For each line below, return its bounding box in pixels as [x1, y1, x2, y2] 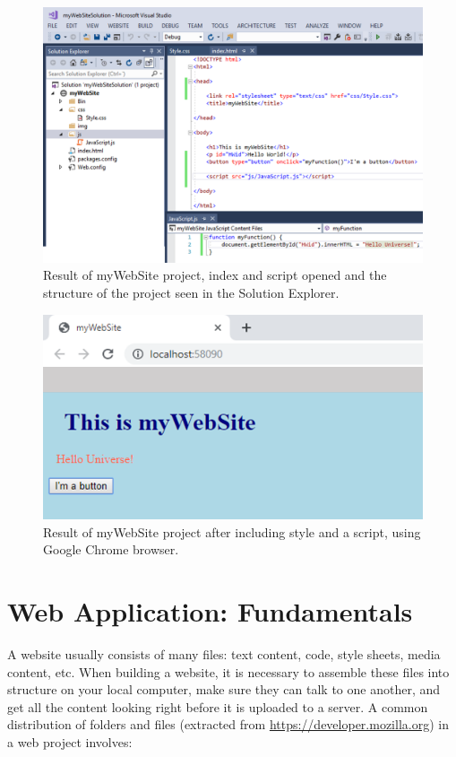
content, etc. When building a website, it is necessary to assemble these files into [7, 662, 450, 681]
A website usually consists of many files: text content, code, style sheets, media [7, 645, 441, 664]
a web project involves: [7, 733, 133, 752]
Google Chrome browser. [43, 540, 179, 559]
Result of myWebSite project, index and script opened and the [43, 265, 387, 284]
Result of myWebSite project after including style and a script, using [43, 522, 421, 541]
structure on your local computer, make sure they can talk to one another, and [7, 680, 440, 699]
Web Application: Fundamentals [7, 593, 413, 630]
